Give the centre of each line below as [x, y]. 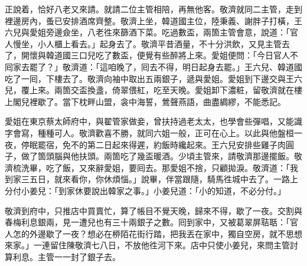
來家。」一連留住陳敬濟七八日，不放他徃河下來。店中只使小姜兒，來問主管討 [151, 245]
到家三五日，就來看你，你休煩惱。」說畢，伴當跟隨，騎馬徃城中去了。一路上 [151, 179]
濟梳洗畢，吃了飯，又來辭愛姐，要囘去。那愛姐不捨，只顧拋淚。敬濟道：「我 [151, 167]
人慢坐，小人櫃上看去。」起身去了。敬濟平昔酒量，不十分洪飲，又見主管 [143, 43]
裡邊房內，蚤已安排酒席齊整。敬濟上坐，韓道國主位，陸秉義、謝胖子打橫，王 [153, 20]
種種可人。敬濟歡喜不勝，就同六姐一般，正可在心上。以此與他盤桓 [166, 132]
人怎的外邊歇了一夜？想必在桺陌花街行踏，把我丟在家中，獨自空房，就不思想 [153, 233]
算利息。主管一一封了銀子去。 [63, 256]
